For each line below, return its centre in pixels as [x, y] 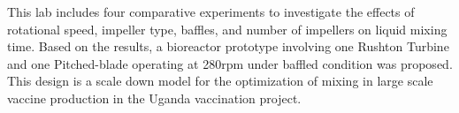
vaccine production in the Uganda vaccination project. [154, 98]
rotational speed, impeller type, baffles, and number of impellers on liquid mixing [227, 29]
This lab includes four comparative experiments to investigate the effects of [211, 11]
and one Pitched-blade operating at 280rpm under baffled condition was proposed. [230, 63]
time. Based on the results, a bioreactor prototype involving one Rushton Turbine [228, 46]
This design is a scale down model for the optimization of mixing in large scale [220, 81]
